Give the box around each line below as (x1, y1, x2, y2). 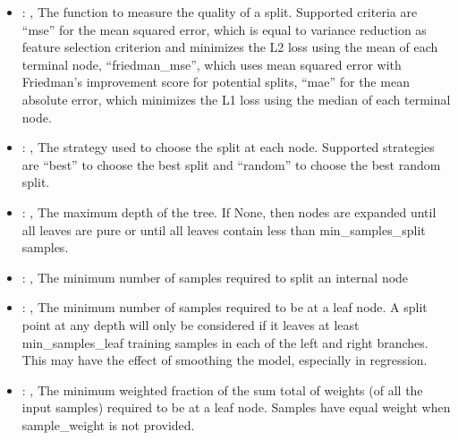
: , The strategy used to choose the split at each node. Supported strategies (21, 138, 435, 157)
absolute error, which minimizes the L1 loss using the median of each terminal (21, 89, 451, 108)
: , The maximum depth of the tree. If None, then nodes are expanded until (21, 202, 437, 221)
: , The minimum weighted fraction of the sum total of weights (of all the (21, 380, 423, 399)
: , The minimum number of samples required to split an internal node (21, 267, 409, 286)
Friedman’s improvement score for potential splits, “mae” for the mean (21, 72, 410, 91)
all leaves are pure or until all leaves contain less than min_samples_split (21, 220, 426, 239)
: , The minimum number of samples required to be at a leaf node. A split (21, 298, 428, 317)
